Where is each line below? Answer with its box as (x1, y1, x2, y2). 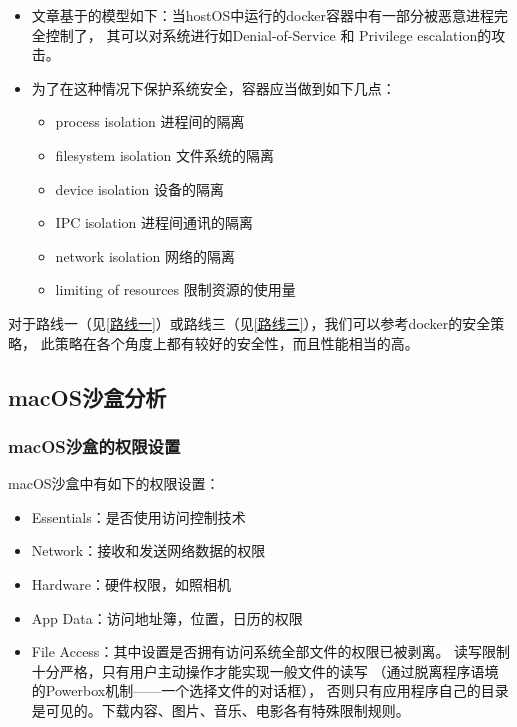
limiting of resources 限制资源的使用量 (55, 279, 296, 300)
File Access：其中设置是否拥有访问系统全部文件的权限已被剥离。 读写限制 (31, 641, 511, 662)
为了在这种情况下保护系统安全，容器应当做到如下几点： (31, 77, 396, 98)
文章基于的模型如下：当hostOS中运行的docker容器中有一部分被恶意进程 (31, 5, 494, 25)
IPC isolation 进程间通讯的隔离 (55, 212, 254, 233)
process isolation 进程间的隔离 (55, 111, 245, 132)
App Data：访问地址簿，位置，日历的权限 (31, 607, 303, 628)
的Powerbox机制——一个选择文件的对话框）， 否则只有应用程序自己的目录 (31, 680, 509, 701)
